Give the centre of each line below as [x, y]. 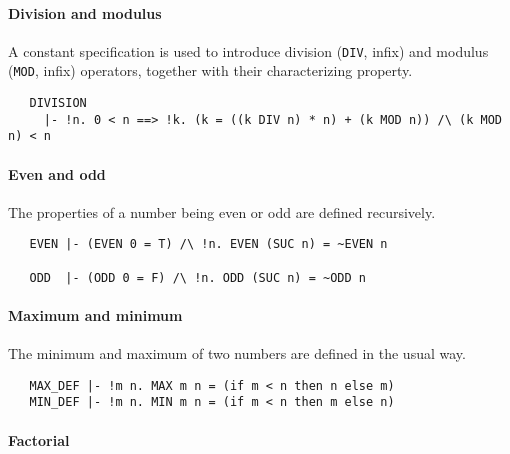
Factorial [39, 439]
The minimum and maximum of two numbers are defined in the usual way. [237, 353]
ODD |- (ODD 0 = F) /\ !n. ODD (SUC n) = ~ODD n [197, 277]
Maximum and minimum [95, 315]
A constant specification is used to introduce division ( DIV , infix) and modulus [248, 50]
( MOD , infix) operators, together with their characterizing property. [210, 70]
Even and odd [57, 173]
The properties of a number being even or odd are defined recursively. [222, 211]
